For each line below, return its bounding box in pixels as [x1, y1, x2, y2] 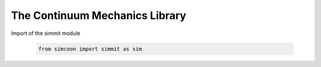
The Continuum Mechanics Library [11, 9, 187, 22]
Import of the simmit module [11, 30, 80, 37]
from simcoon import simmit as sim [38, 45, 142, 52]
